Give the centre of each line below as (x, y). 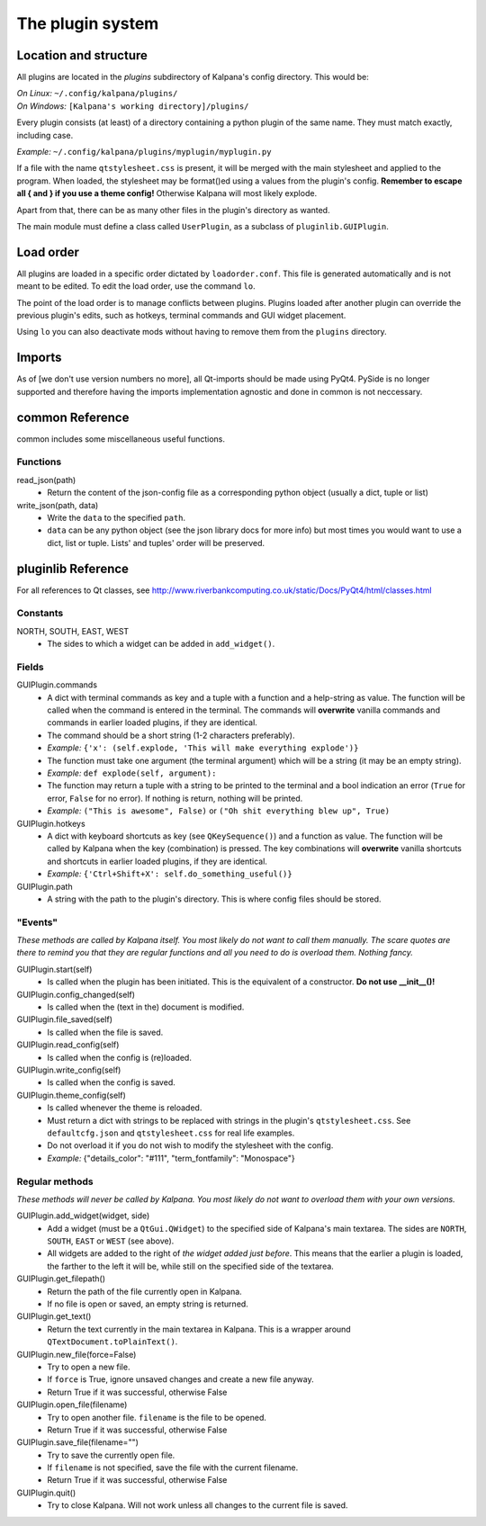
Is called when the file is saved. (105, 1032)
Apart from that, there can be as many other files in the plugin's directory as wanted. (173, 210)
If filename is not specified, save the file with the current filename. (173, 1468)
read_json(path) (46, 480)
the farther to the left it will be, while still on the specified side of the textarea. (191, 1266)
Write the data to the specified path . (117, 517)
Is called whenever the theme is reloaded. (125, 1108)
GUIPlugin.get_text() (54, 1316)
